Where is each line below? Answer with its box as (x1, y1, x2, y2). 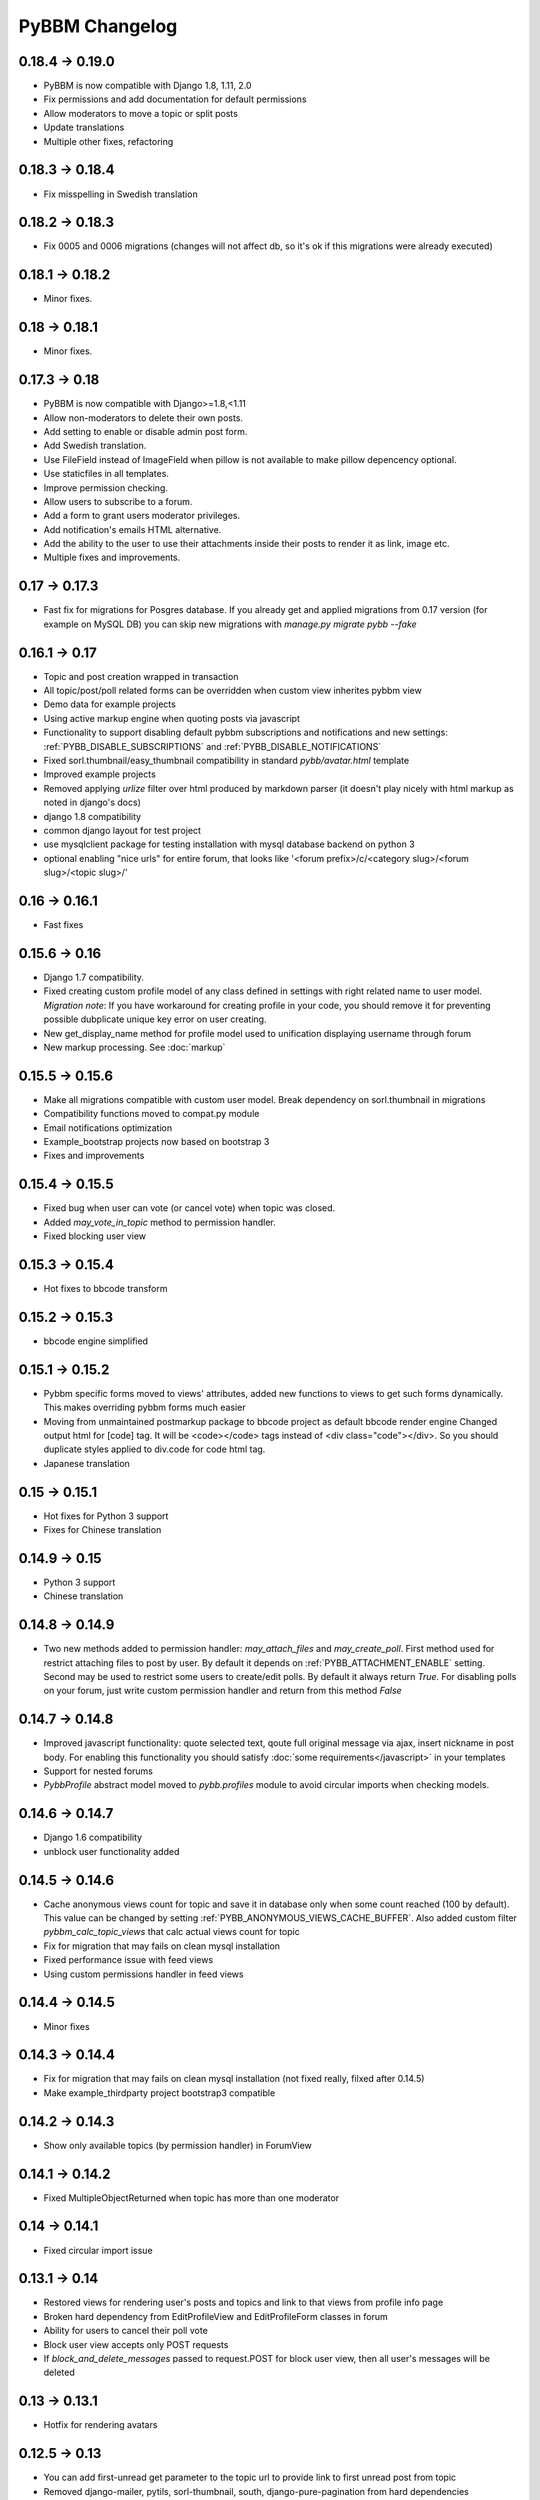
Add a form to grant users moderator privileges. (43, 510, 241, 522)
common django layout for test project (43, 824, 202, 836)
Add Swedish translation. (43, 440, 147, 452)
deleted (43, 2366, 75, 2379)
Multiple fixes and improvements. (43, 551, 181, 564)
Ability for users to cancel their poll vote (43, 2325, 209, 2337)
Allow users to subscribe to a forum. (43, 495, 193, 507)
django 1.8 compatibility (43, 810, 142, 822)
